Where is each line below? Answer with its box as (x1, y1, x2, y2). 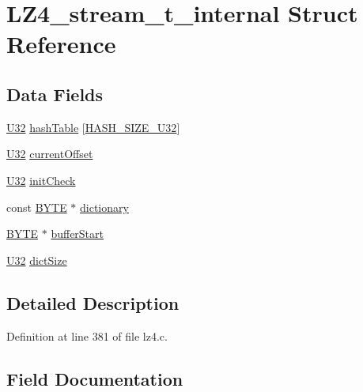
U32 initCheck (6, 171, 76, 188)
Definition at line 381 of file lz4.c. (6, 327, 168, 344)
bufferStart (51, 225, 104, 242)
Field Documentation (6, 366, 183, 390)
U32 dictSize (6, 251, 67, 268)
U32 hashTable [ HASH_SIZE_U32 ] (6, 119, 180, 135)
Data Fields (6, 81, 104, 106)
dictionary (80, 198, 129, 215)
